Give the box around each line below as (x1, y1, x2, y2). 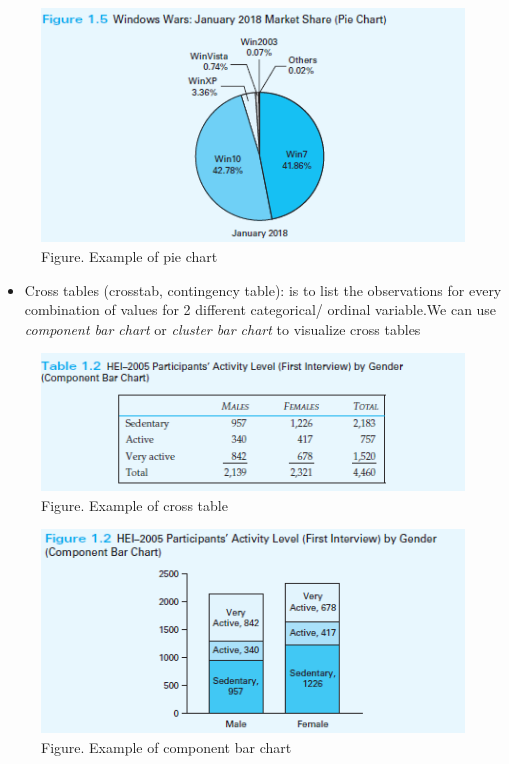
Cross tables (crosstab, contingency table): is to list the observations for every (24, 279, 502, 300)
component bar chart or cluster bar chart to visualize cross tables (24, 318, 421, 339)
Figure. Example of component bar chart (41, 736, 292, 757)
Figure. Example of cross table (41, 494, 228, 515)
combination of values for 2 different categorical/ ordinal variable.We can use (24, 299, 497, 320)
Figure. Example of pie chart (41, 245, 218, 266)
